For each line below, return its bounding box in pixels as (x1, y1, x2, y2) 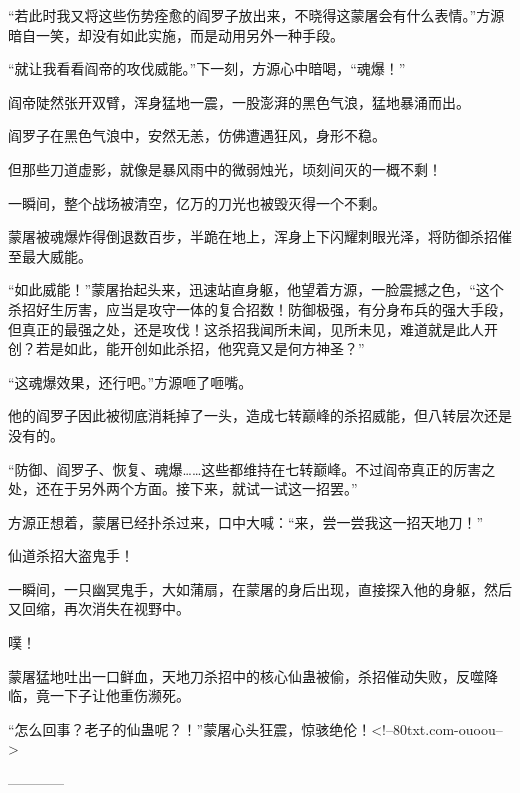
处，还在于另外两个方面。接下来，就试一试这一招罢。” (8, 478, 358, 499)
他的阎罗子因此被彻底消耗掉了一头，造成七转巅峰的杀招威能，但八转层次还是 (8, 405, 512, 426)
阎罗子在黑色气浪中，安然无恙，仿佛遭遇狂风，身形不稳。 (8, 125, 386, 146)
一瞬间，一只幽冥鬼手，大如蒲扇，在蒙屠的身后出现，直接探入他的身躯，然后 (8, 578, 512, 599)
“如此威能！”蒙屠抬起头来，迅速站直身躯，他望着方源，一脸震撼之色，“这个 (8, 279, 504, 300)
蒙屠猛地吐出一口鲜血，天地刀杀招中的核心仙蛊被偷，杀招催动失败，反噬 (8, 665, 484, 686)
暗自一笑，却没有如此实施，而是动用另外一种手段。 (8, 24, 344, 45)
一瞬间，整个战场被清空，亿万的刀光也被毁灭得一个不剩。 (8, 192, 386, 213)
